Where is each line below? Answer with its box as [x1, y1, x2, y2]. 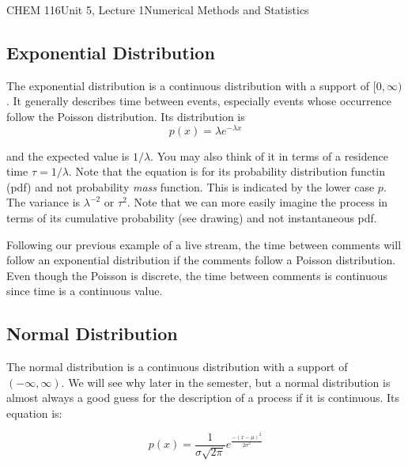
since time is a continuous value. [6, 282, 163, 299]
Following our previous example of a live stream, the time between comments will [6, 236, 402, 252]
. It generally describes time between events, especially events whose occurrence [6, 93, 392, 109]
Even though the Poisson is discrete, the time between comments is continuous [6, 267, 387, 283]
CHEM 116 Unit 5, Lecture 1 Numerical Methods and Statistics [6, 2, 309, 17]
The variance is [6, 194, 81, 210]
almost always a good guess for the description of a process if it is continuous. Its [6, 389, 400, 406]
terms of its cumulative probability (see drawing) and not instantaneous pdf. [6, 210, 377, 226]
